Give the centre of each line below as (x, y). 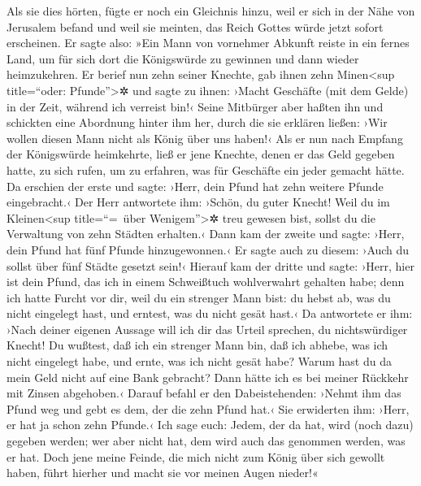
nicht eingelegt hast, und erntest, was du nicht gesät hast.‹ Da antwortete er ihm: (210, 313)
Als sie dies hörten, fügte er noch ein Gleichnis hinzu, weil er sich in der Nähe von (211, 11)
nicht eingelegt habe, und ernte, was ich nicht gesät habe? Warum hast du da (199, 361)
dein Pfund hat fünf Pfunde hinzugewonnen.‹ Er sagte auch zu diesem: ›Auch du (208, 249)
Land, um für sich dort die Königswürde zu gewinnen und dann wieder (183, 58)
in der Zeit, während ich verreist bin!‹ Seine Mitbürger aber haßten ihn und (195, 106)
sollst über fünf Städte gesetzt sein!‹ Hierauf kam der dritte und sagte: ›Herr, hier (210, 265)
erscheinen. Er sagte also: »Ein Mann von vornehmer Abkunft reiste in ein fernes (208, 43)
